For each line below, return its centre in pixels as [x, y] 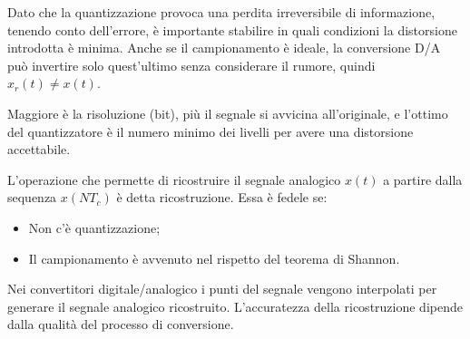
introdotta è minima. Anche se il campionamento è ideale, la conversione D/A [224, 48]
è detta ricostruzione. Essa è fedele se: [222, 197]
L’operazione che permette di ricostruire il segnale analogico [174, 179]
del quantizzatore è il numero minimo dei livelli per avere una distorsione [211, 131]
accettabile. [39, 149]
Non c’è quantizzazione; [94, 227]
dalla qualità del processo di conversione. [121, 324]
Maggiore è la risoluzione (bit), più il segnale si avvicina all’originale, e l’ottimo [228, 113]
